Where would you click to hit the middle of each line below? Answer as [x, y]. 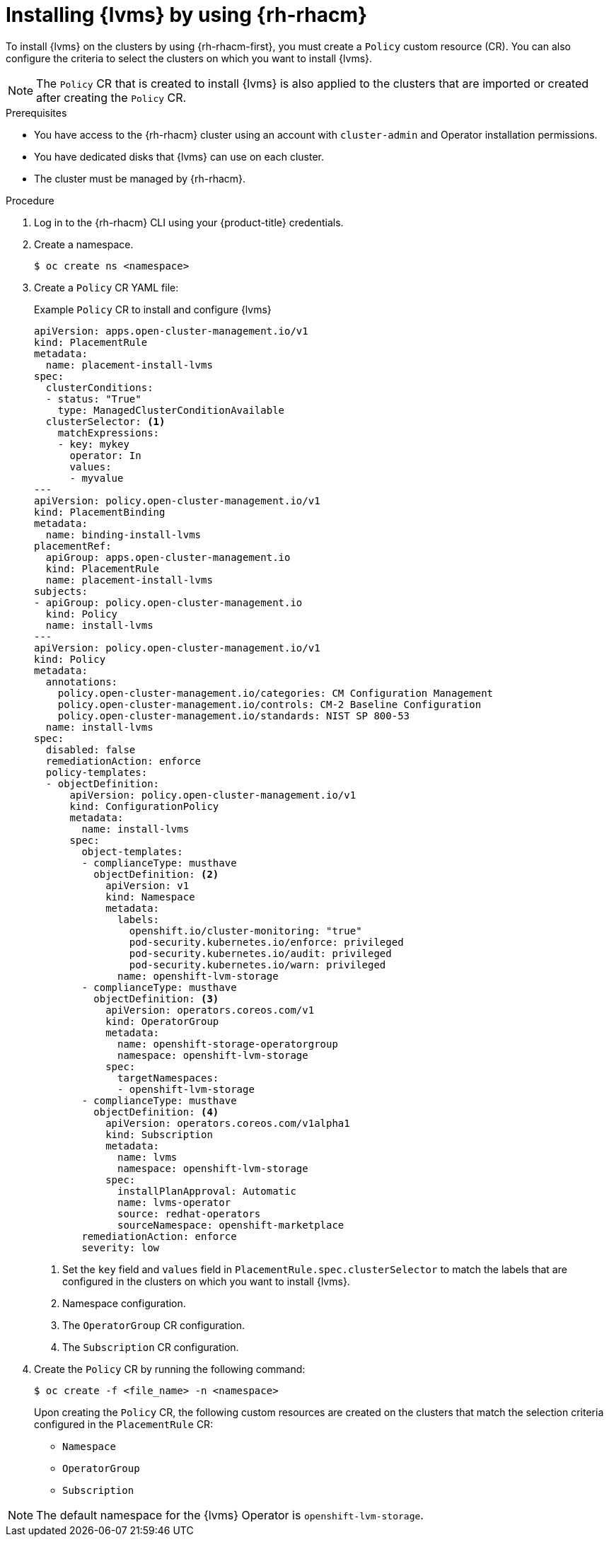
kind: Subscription [159, 1134]
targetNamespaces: [168, 1078]
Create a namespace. [84, 244]
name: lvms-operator [174, 1202]
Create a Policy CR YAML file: [106, 287]
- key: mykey [93, 444]
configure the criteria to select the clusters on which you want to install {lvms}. [189, 58]
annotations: [82, 682]
